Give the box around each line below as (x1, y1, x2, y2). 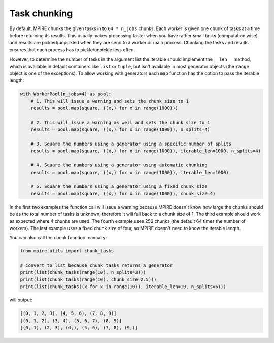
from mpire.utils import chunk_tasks (20, 248, 114, 254)
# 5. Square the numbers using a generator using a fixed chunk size (30, 184, 208, 189)
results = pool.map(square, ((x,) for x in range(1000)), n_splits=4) (30, 127, 211, 132)
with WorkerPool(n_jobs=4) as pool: (20, 91, 112, 97)
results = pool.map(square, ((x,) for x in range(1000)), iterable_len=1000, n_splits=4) (30, 148, 261, 154)
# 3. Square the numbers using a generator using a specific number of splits (30, 141, 232, 147)
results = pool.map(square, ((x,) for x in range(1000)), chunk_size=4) (30, 191, 216, 196)
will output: (9, 297, 33, 303)
